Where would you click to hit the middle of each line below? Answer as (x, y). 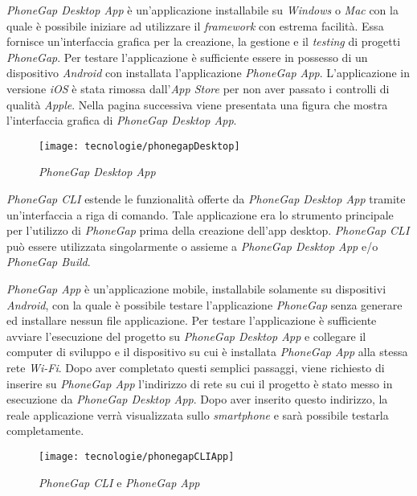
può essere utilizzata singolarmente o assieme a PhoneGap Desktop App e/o (192, 246)
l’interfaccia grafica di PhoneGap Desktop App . (122, 120)
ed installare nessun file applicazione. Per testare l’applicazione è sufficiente (192, 320)
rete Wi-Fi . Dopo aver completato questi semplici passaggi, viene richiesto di (196, 367)
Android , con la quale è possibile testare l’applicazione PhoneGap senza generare (204, 304)
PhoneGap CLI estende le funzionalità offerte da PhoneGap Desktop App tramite (206, 199)
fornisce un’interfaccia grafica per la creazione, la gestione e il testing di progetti (204, 41)
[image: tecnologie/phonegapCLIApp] (137, 456)
